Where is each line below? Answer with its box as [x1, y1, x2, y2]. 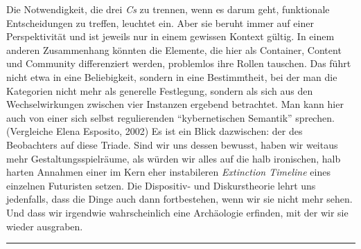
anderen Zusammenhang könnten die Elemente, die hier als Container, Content [6, 42, 342, 57]
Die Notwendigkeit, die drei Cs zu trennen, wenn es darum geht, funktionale [6, 2, 330, 16]
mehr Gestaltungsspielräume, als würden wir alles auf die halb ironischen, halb [6, 151, 341, 165]
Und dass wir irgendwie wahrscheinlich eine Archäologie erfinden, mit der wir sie [6, 205, 349, 219]
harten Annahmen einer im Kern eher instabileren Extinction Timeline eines [6, 165, 331, 179]
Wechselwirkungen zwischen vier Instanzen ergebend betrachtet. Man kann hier [6, 97, 344, 111]
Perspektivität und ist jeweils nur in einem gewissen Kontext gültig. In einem [6, 29, 335, 44]
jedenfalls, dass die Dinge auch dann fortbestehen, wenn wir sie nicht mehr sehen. [6, 192, 353, 206]
